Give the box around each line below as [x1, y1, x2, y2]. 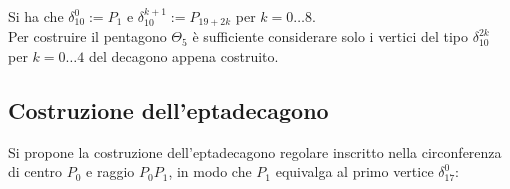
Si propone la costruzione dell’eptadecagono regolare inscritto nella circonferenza [8, 141, 502, 162]
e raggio [86, 161, 135, 182]
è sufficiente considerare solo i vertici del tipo [192, 26, 469, 47]
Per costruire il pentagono [8, 26, 167, 47]
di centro [8, 161, 63, 182]
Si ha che [8, 6, 64, 26]
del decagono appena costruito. [88, 46, 279, 67]
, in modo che [168, 161, 252, 182]
